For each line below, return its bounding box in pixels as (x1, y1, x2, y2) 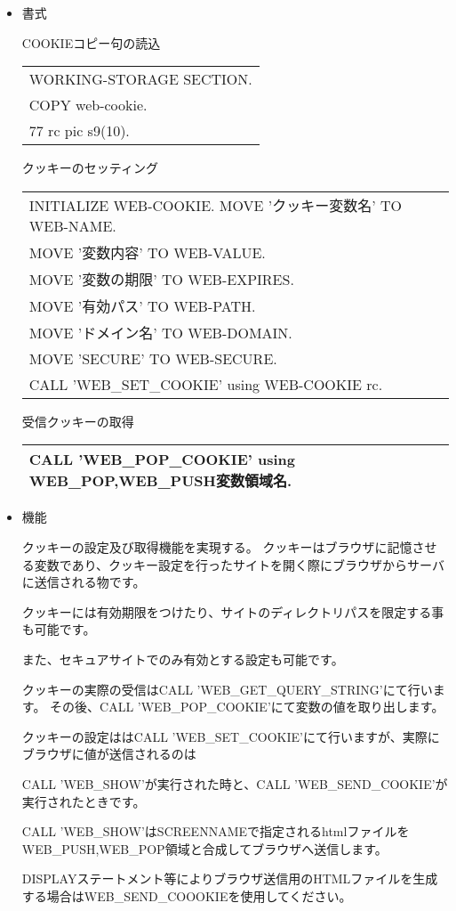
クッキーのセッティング (21, 159, 158, 177)
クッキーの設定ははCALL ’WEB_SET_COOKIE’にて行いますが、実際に (21, 727, 440, 745)
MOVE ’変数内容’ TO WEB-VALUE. (28, 241, 266, 263)
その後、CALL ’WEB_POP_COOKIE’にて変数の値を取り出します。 (50, 697, 444, 716)
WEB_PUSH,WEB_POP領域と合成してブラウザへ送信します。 (21, 839, 388, 858)
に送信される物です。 (21, 573, 146, 591)
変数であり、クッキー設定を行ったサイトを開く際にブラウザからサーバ (34, 555, 444, 573)
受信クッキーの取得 (21, 411, 134, 430)
